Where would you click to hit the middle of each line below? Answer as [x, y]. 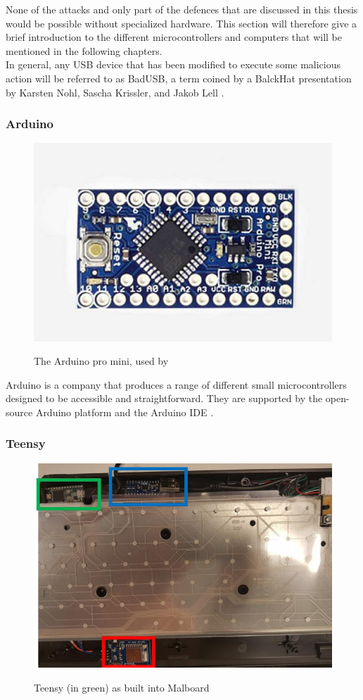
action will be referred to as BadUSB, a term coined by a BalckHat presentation [179, 78]
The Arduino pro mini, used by [101, 361]
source [19, 412]
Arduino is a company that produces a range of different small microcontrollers [176, 384]
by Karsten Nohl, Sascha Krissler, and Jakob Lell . [115, 92]
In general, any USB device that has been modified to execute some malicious [173, 64]
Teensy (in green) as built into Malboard [122, 687]
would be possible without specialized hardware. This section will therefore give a [181, 23]
